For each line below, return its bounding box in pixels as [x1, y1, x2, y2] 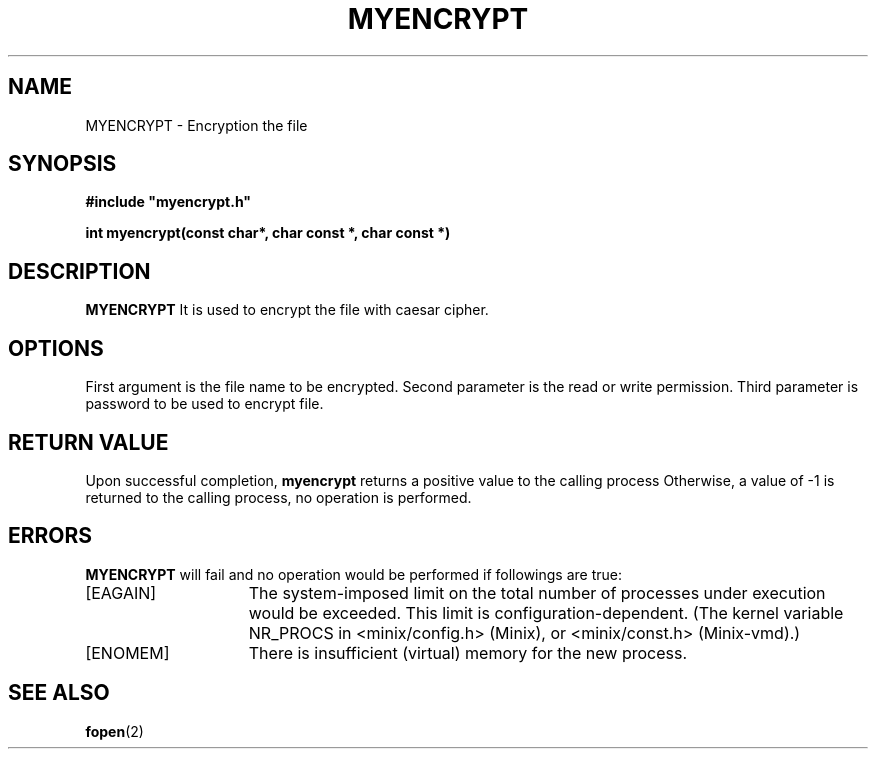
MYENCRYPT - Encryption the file [85, 116, 308, 134]
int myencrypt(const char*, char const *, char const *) [85, 224, 451, 242]
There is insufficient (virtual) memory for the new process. [248, 642, 688, 663]
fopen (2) [85, 722, 144, 740]
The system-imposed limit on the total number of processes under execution [248, 582, 826, 603]
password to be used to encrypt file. [85, 395, 324, 413]
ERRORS [8, 523, 93, 549]
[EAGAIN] [85, 582, 157, 603]
